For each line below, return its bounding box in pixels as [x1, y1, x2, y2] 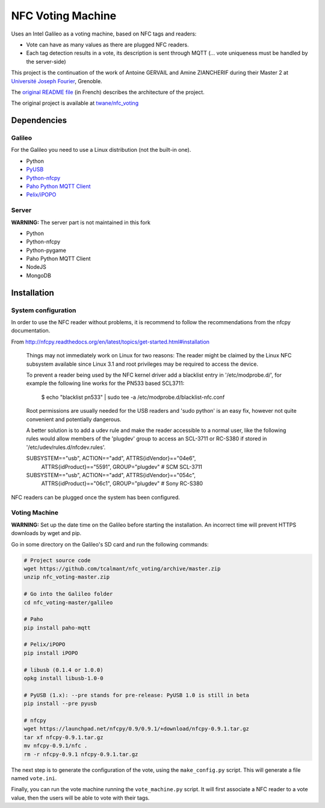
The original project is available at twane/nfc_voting [11, 99, 138, 107]
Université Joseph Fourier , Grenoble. [11, 77, 102, 84]
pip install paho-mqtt [23, 624, 91, 631]
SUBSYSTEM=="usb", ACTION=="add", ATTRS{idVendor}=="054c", [26, 471, 196, 478]
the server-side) [26, 58, 66, 65]
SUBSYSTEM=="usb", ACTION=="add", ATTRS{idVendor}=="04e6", [26, 455, 196, 462]
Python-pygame [26, 246, 66, 254]
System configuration [11, 306, 76, 315]
